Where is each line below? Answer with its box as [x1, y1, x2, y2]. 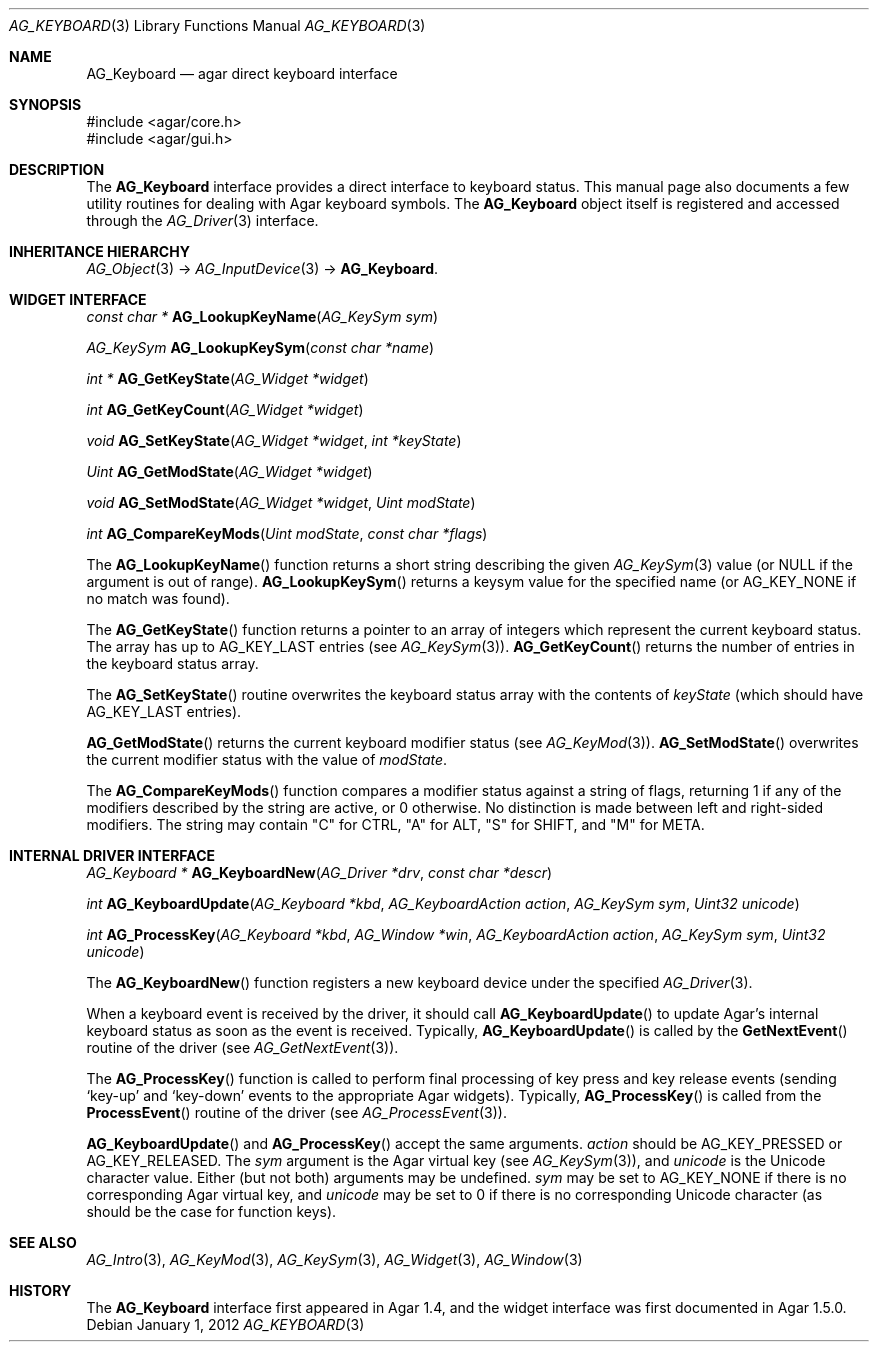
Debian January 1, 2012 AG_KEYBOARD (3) [86, 1316, 365, 1333]
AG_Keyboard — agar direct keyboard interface [86, 65, 398, 82]
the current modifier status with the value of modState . [86, 751, 448, 768]
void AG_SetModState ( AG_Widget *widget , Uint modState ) [86, 494, 476, 511]
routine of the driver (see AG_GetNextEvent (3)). [86, 1039, 399, 1056]
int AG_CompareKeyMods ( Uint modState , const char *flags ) [86, 525, 488, 542]
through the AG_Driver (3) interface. [86, 212, 319, 229]
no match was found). [86, 590, 230, 607]
